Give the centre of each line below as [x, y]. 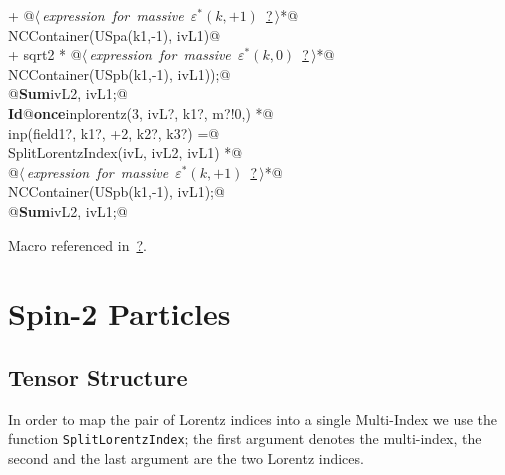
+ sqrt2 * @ [45, 54]
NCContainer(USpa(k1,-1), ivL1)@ [114, 34]
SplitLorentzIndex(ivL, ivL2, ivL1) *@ [125, 152]
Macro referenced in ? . [77, 244]
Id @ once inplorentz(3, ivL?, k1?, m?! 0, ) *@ [141, 112]
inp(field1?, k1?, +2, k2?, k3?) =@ [114, 132]
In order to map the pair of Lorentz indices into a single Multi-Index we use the [253, 418]
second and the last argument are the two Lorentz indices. [186, 457]
